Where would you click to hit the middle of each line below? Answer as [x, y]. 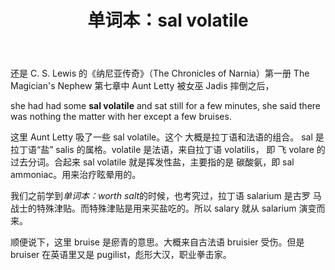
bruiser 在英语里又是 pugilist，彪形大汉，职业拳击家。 [121, 255]
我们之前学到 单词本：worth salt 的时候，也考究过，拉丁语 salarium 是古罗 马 [166, 196]
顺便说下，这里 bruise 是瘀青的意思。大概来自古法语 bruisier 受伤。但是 [157, 242]
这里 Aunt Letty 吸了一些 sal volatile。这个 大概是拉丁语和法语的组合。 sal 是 [167, 137]
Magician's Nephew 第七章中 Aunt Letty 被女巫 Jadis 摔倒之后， [142, 86]
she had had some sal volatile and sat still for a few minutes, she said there [166, 106]
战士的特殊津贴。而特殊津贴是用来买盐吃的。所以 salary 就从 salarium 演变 [163, 208]
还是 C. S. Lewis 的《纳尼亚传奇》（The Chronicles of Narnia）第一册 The [160, 73]
